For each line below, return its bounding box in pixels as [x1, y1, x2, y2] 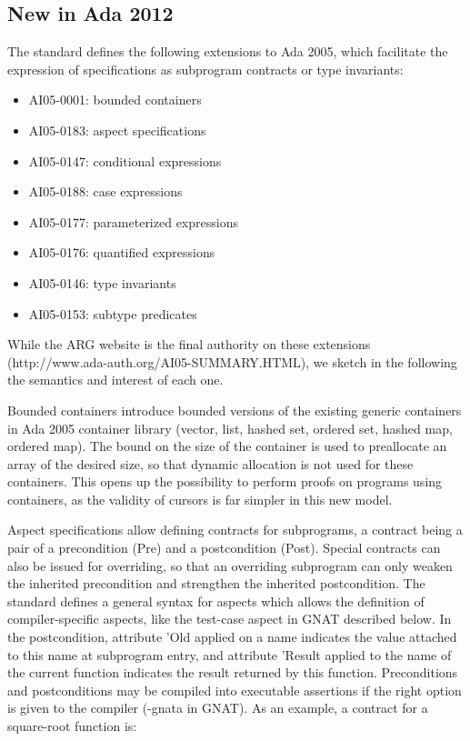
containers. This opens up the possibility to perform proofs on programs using [7, 472, 443, 491]
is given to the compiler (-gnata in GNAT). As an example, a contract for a [7, 698, 428, 717]
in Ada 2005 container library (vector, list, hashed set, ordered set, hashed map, [7, 418, 453, 437]
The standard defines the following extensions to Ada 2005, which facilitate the [7, 42, 448, 61]
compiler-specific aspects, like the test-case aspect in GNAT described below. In [7, 609, 452, 628]
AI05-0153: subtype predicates [28, 304, 197, 323]
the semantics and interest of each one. [7, 370, 224, 389]
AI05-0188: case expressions [28, 182, 183, 201]
